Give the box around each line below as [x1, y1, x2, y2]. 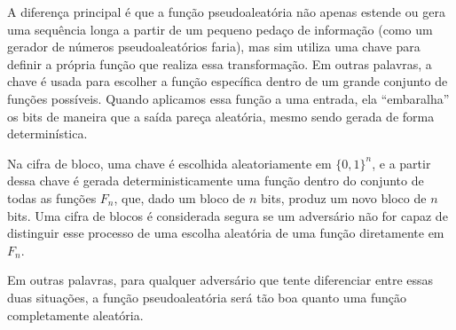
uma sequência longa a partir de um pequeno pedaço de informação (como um [7, 20, 433, 38]
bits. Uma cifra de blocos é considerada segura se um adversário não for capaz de [7, 206, 448, 224]
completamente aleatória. [7, 305, 144, 324]
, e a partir [372, 153, 431, 172]
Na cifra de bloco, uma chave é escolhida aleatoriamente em [7, 153, 332, 172]
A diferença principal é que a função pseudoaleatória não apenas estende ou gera [7, 3, 445, 20]
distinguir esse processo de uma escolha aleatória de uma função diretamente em [7, 224, 444, 242]
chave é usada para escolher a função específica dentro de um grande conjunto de [7, 72, 448, 90]
